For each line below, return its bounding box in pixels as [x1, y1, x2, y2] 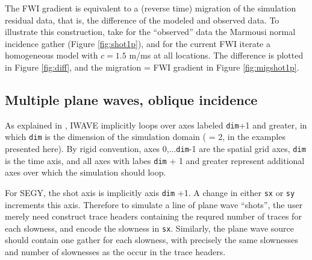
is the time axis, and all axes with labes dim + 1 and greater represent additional [5, 154, 305, 166]
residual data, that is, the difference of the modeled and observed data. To [5, 13, 279, 26]
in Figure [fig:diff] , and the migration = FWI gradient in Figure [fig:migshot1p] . [5, 60, 299, 73]
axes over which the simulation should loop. [5, 166, 166, 179]
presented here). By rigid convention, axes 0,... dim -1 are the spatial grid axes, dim [5, 142, 306, 155]
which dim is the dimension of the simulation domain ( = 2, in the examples [5, 130, 285, 143]
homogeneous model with [5, 49, 98, 62]
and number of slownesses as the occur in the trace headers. [5, 246, 226, 258]
